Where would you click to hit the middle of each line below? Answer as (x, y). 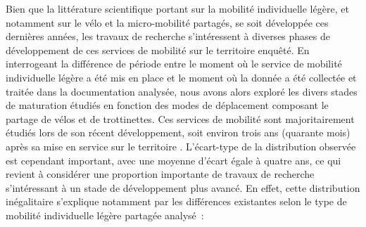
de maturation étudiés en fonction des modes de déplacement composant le (167, 105)
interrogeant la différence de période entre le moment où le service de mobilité (174, 64)
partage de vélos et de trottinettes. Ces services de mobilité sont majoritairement (180, 118)
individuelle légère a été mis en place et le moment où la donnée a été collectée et (181, 77)
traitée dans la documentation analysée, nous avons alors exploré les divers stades (182, 91)
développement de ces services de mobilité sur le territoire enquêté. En (158, 50)
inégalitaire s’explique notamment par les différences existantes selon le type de (176, 201)
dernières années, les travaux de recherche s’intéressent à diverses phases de (168, 36)
